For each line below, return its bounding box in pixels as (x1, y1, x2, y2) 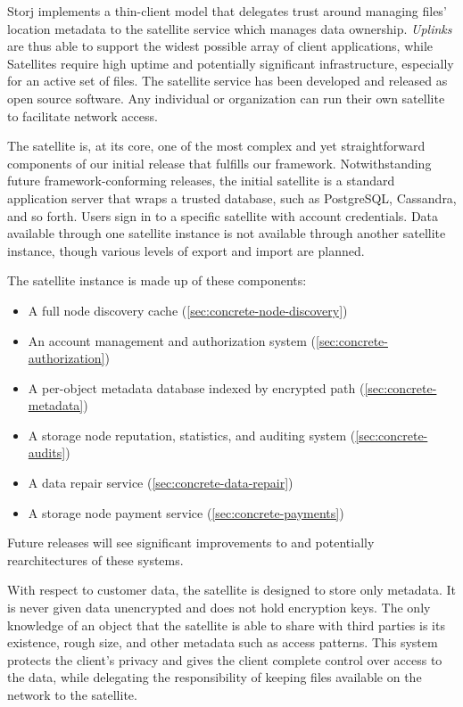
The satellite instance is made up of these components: (7, 271, 307, 290)
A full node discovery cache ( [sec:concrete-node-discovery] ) (28, 300, 348, 319)
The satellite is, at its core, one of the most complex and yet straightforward (7, 136, 426, 155)
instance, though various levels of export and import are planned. (7, 241, 365, 259)
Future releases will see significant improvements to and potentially (7, 533, 375, 552)
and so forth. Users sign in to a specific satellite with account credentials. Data (7, 206, 439, 225)
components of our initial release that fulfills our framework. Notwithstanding (7, 153, 432, 172)
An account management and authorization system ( (28, 331, 316, 349)
